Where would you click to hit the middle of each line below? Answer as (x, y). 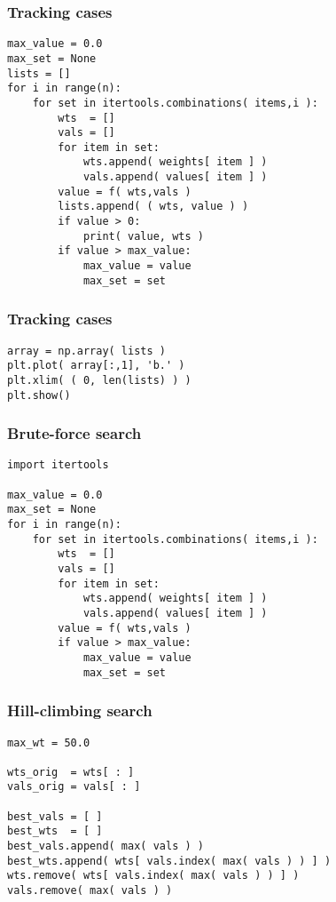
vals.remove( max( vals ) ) (90, 891)
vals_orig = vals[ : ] (74, 787)
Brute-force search (74, 433)
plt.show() (39, 395)
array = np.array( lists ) (86, 351)
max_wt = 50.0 (49, 742)
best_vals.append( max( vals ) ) (105, 846)
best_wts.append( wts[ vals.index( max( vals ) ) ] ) (169, 861)
